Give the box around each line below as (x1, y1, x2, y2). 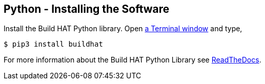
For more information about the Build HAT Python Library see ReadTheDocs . (4, 55, 261, 65)
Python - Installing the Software (4, 3, 170, 15)
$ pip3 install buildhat (4, 40, 103, 49)
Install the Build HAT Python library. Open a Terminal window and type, (4, 24, 242, 33)
